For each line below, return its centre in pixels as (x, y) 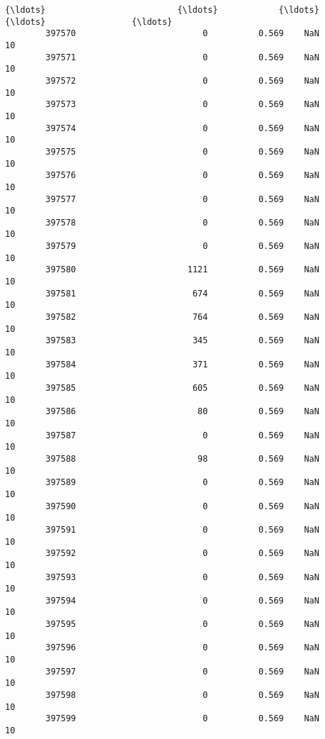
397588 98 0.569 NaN (182, 459)
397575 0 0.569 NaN (182, 151)
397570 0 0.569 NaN (182, 34)
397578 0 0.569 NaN (182, 222)
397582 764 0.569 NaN (182, 317)
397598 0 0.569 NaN (182, 695)
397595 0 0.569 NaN (182, 624)
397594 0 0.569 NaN (182, 600)
